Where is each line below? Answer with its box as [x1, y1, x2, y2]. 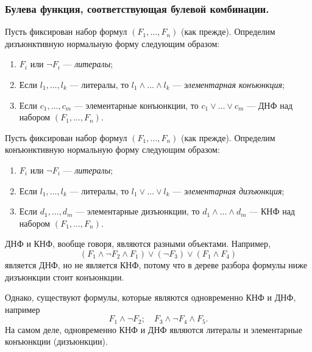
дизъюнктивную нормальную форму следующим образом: [5, 37, 220, 50]
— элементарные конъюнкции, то [74, 98, 199, 111]
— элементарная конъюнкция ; [172, 78, 285, 90]
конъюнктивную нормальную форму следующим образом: [5, 143, 220, 156]
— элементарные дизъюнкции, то [76, 205, 200, 218]
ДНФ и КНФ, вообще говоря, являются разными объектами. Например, [5, 237, 271, 250]
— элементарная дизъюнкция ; [172, 184, 285, 197]
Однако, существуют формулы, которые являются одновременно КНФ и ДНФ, [5, 291, 296, 304]
